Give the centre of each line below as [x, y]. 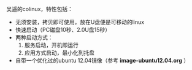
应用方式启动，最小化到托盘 [60, 53]
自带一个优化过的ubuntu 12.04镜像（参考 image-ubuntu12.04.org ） [102, 60]
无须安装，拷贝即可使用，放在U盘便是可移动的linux [80, 22]
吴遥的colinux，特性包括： [40, 9]
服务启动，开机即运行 [51, 45]
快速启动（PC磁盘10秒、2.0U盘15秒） [63, 30]
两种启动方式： [34, 37]
